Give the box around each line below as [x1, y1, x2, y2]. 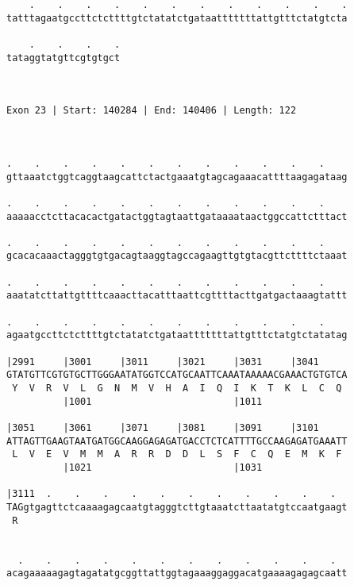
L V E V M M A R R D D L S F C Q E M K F [12, 448, 342, 460]
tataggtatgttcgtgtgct [6, 52, 121, 64]
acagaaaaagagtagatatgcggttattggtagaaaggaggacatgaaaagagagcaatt [6, 568, 348, 579]
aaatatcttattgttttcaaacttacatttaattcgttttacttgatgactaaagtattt [6, 290, 348, 302]
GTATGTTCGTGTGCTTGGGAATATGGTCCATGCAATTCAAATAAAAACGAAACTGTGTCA [6, 369, 348, 381]
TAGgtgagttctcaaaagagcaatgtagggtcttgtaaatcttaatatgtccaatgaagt [6, 501, 348, 513]
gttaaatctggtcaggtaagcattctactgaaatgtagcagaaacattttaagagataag [6, 171, 348, 183]
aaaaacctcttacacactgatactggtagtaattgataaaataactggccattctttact [6, 210, 348, 222]
